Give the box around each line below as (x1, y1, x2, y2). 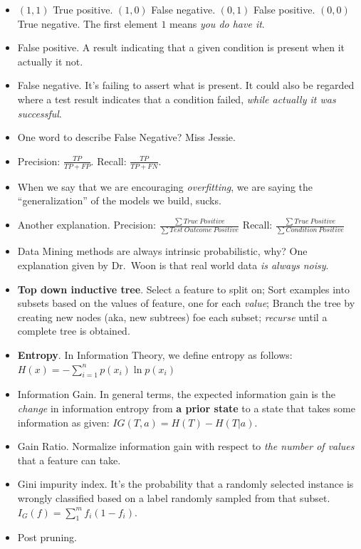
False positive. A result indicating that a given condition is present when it (17, 40, 345, 55)
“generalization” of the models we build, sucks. (17, 193, 221, 208)
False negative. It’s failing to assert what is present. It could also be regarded (17, 78, 355, 93)
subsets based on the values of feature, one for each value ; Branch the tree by (17, 296, 355, 310)
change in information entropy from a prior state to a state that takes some (17, 400, 355, 415)
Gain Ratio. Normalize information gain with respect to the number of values (17, 439, 355, 454)
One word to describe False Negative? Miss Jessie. (17, 130, 236, 145)
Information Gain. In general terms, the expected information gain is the (17, 387, 335, 402)
